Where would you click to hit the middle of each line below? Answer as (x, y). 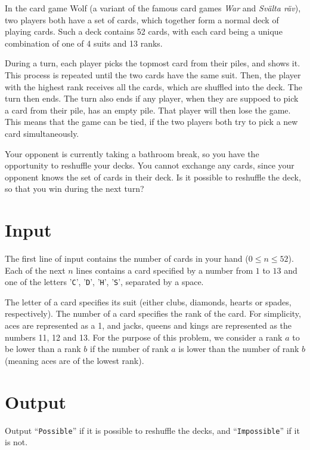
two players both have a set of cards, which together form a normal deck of (142, 19)
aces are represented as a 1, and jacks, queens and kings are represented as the (148, 325)
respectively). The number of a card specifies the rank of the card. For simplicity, (153, 313)
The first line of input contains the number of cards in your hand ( (127, 258)
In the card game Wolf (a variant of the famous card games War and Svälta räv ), (153, 8)
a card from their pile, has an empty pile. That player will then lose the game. (148, 110)
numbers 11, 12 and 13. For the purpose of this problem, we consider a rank (144, 337)
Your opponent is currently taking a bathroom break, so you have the (132, 153)
